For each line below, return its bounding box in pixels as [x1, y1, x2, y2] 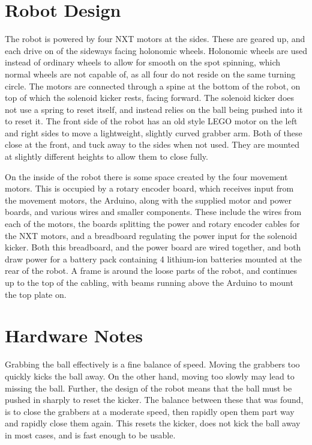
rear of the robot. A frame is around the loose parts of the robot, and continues [5, 264, 298, 277]
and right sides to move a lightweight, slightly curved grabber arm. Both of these [5, 126, 302, 139]
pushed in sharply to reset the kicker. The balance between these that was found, [5, 393, 304, 406]
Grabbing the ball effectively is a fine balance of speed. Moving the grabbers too [5, 358, 300, 371]
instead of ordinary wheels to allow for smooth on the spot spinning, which [5, 56, 281, 68]
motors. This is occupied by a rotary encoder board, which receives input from [5, 182, 294, 195]
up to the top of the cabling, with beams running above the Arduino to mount [5, 276, 293, 288]
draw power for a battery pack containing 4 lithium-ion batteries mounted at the [5, 252, 302, 265]
